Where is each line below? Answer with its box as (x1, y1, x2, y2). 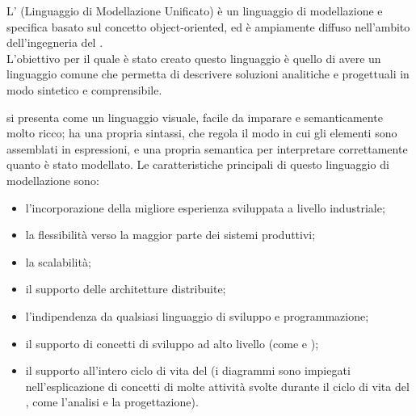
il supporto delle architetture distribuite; (25, 280, 226, 297)
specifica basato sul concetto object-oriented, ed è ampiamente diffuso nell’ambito (6, 18, 410, 35)
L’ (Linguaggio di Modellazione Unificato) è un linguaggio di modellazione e (6, 2, 383, 19)
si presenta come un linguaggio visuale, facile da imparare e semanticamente (6, 108, 383, 125)
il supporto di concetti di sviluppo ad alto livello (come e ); (25, 334, 319, 351)
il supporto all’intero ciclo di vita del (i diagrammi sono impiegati (25, 362, 351, 379)
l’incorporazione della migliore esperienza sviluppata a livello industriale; (25, 199, 385, 216)
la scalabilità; (25, 253, 91, 270)
